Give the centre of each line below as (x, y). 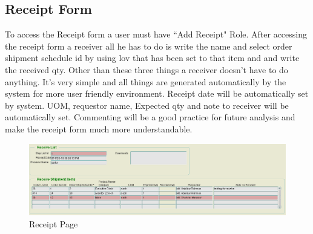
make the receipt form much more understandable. (99, 128)
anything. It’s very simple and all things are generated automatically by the (146, 81)
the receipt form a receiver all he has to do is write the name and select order (149, 46)
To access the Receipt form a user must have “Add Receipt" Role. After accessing (156, 34)
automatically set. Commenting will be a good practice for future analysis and (150, 117)
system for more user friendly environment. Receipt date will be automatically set (157, 93)
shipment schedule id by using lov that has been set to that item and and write (152, 58)
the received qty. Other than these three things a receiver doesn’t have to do (147, 69)
